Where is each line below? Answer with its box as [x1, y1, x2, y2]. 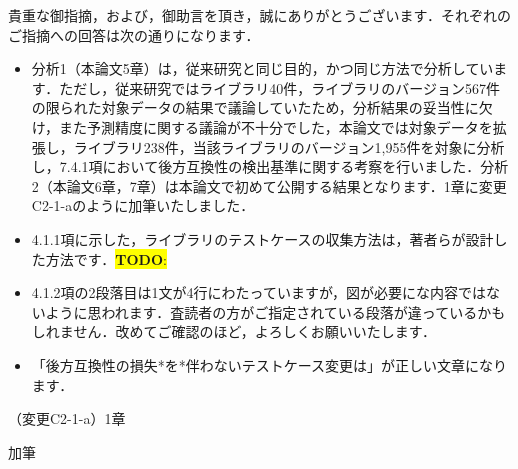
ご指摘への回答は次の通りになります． [8, 24, 260, 45]
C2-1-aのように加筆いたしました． [31, 195, 255, 216]
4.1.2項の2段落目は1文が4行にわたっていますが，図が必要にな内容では [31, 282, 487, 303]
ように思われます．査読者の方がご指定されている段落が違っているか [45, 301, 492, 322]
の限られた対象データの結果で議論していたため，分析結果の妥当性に [31, 97, 479, 118]
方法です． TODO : [45, 248, 167, 269]
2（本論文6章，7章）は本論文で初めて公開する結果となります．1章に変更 [31, 175, 507, 196]
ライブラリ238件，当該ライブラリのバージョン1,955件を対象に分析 [73, 136, 505, 157]
